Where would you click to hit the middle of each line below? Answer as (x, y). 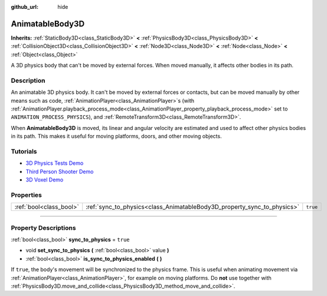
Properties (27, 195)
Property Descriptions (43, 227)
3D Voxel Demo (45, 180)
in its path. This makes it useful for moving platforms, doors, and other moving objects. (116, 136)
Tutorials (24, 151)
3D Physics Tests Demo (55, 163)
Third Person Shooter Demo (60, 171)
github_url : (24, 7)
